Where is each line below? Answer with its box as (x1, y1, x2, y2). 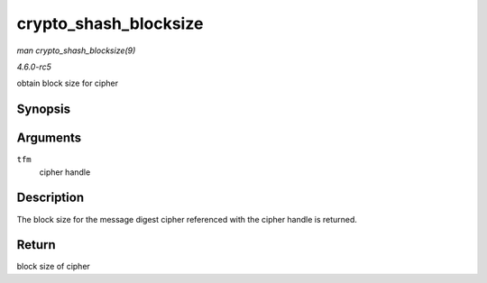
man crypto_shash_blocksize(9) (16, 45, 136, 56)
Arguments (16, 131, 82, 146)
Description (16, 190, 85, 205)
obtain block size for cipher (16, 78, 119, 89)
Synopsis (16, 102, 71, 117)
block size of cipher (16, 261, 90, 272)
